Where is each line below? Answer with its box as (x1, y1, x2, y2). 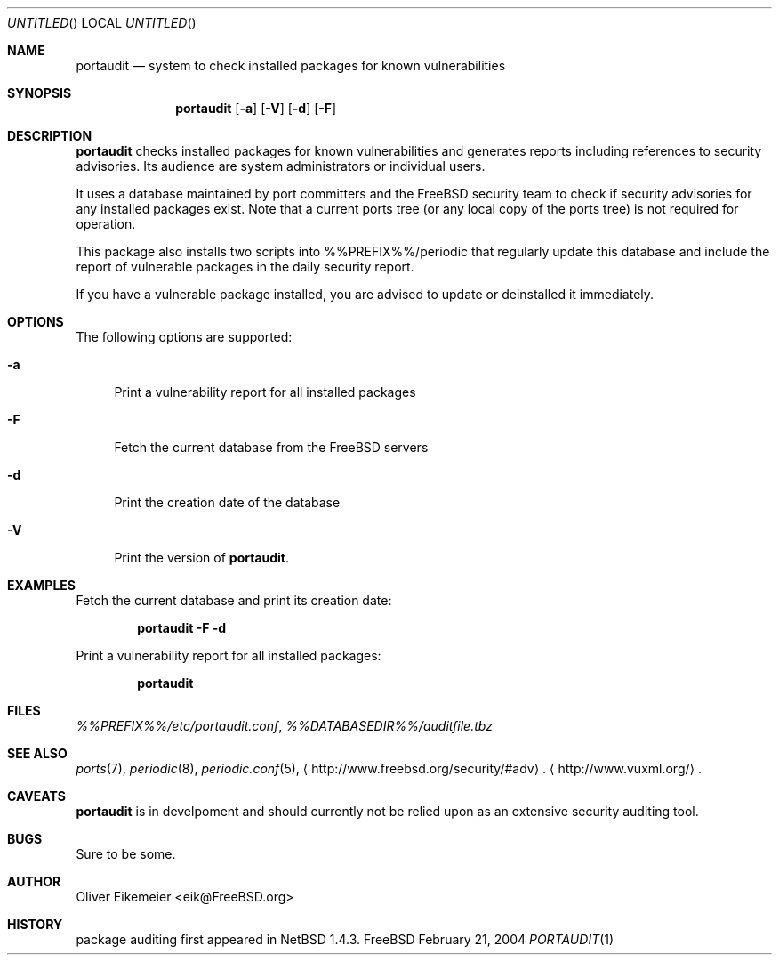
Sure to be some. (76, 846, 176, 861)
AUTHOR (7, 874, 61, 889)
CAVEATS (7, 788, 66, 804)
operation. (76, 216, 136, 231)
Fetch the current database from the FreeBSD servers (114, 440, 429, 455)
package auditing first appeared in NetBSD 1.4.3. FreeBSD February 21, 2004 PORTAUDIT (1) (76, 932, 614, 947)
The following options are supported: (76, 329, 293, 344)
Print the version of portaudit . (114, 550, 290, 565)
